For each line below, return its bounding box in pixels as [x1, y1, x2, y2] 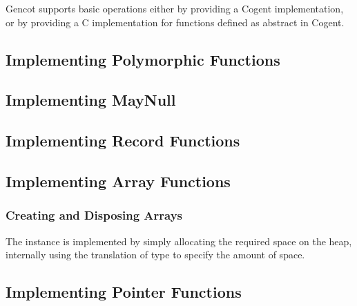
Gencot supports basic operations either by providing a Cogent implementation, [6, 1, 344, 15]
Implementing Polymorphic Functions [6, 48, 280, 70]
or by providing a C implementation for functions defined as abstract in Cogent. [6, 15, 345, 29]
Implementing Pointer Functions [6, 281, 242, 303]
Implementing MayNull [6, 89, 176, 111]
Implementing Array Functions [6, 170, 231, 191]
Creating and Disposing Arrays [6, 207, 183, 224]
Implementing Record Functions [6, 130, 240, 151]
